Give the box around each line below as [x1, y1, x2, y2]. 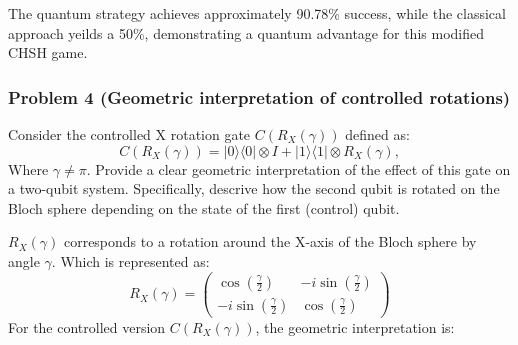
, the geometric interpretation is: [255, 316, 455, 337]
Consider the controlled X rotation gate [8, 124, 251, 144]
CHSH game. [8, 42, 88, 63]
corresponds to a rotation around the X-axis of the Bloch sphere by [63, 231, 477, 252]
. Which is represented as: [51, 250, 210, 271]
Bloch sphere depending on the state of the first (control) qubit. [8, 197, 400, 218]
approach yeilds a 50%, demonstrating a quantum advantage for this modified [8, 22, 484, 43]
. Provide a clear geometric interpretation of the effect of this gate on [86, 158, 511, 179]
